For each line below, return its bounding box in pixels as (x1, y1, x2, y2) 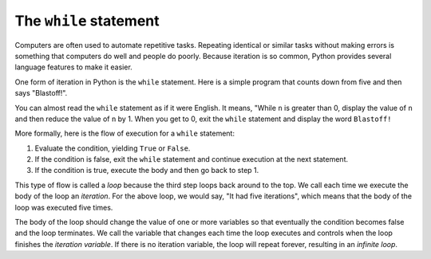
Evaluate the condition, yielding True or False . (34, 143, 191, 153)
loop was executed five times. (14, 202, 113, 212)
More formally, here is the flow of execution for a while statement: (14, 128, 235, 139)
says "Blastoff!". (14, 88, 68, 98)
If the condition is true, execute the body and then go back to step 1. (34, 166, 259, 175)
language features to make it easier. (14, 62, 133, 72)
